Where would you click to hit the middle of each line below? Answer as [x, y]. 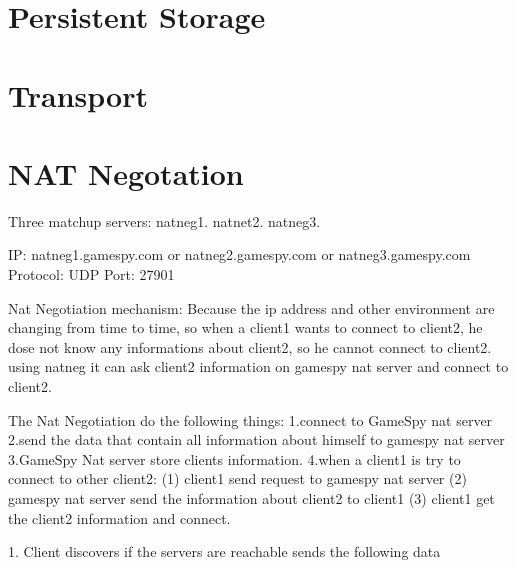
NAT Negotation [126, 172]
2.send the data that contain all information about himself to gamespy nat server [256, 439]
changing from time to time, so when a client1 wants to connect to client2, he [245, 327]
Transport [78, 94]
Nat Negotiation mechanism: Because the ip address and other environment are [251, 307]
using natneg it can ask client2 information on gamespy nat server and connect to [258, 366]
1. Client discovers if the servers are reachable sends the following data [224, 551]
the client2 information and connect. [119, 517]
